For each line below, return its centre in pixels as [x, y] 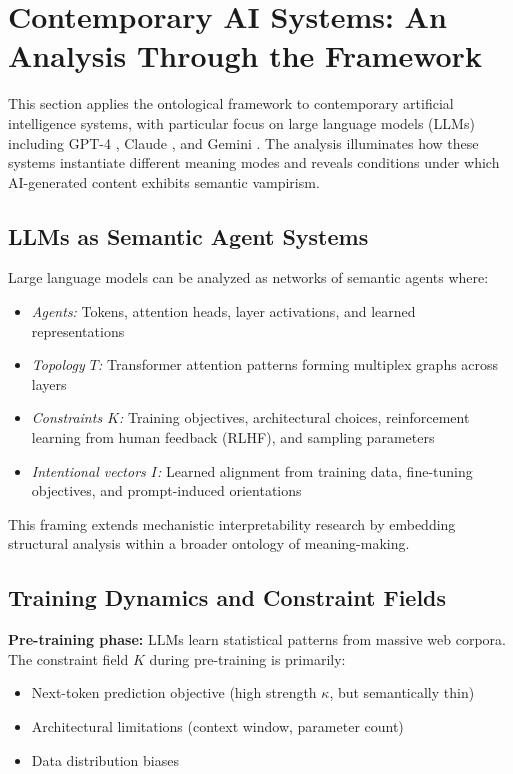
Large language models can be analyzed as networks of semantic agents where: [248, 277]
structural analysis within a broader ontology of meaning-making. [209, 543]
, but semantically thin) [402, 692]
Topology [58, 364]
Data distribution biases [105, 759]
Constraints [67, 417]
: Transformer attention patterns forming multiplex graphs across [298, 364]
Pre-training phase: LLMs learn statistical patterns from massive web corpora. [257, 639]
